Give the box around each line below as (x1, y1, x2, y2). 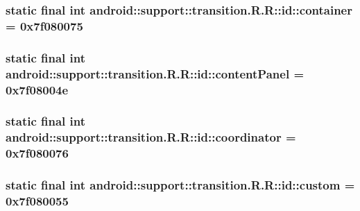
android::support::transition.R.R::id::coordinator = (6, 128, 296, 146)
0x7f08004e (6, 81, 69, 98)
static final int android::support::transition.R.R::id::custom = (6, 176, 355, 194)
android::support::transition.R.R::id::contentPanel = (6, 65, 305, 82)
